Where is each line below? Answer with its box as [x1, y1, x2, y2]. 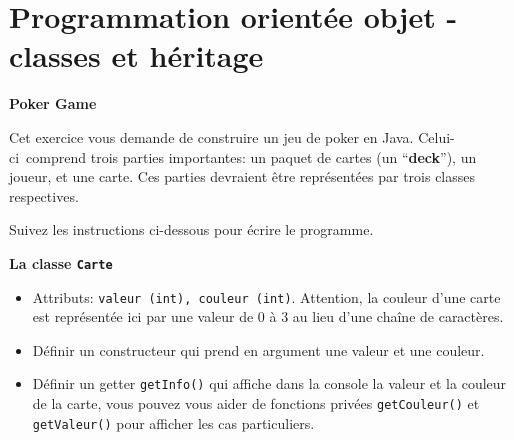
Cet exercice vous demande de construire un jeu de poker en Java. [9, 126, 414, 147]
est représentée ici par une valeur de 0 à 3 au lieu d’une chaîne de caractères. [32, 306, 504, 327]
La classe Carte [9, 252, 113, 273]
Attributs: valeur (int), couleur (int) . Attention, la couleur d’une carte [32, 286, 501, 307]
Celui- [418, 126, 455, 147]
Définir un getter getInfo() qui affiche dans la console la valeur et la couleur [32, 373, 507, 394]
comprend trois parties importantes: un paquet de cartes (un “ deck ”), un [26, 146, 477, 167]
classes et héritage [9, 35, 264, 76]
